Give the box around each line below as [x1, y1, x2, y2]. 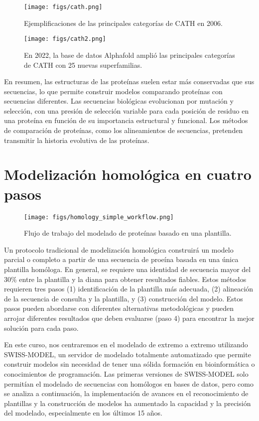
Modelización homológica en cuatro [4, 164, 252, 184]
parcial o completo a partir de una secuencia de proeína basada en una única [4, 254, 239, 265]
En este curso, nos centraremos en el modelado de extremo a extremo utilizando [4, 339, 248, 350]
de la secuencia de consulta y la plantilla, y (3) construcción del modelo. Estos [4, 293, 243, 303]
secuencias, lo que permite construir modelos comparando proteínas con [4, 86, 223, 96]
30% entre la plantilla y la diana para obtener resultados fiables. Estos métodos [4, 274, 247, 284]
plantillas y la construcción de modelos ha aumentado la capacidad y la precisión [4, 398, 251, 408]
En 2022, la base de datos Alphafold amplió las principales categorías [24, 49, 235, 60]
